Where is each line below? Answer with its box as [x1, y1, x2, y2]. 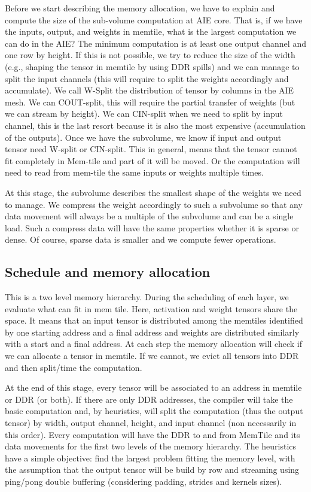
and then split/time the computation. [5, 361, 142, 373]
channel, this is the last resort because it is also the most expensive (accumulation [5, 119, 306, 131]
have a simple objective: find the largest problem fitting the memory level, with [5, 451, 295, 464]
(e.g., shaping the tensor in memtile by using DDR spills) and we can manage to [5, 60, 300, 73]
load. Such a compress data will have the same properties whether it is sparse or [5, 221, 299, 234]
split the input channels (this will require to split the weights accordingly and [5, 72, 289, 84]
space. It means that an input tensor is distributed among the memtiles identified [5, 314, 303, 327]
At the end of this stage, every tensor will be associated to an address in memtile [5, 381, 302, 394]
